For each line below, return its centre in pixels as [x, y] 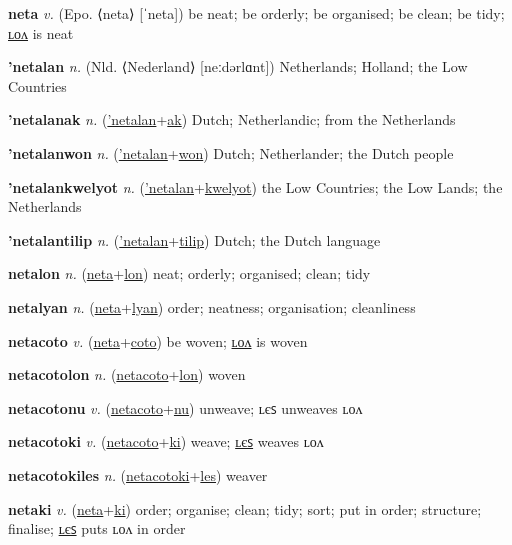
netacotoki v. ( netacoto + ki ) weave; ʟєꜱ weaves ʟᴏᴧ [166, 441]
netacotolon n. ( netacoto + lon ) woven [127, 374]
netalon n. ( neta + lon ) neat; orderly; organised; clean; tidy [189, 273]
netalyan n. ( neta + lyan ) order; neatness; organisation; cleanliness [212, 306]
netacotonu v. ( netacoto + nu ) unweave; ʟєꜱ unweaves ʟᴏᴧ [185, 407]
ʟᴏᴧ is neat [41, 32]
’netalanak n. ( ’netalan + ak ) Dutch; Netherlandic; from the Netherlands [232, 119]
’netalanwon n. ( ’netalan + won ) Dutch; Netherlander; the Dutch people [231, 152]
